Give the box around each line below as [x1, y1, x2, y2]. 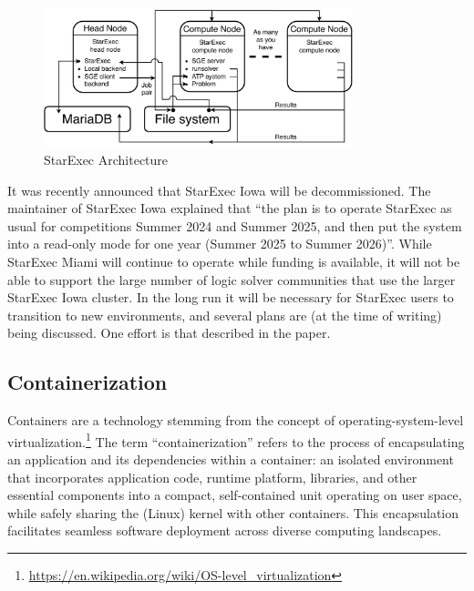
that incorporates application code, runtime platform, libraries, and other [7, 467, 417, 486]
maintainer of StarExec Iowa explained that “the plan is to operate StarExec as [7, 199, 452, 218]
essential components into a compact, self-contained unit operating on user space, [7, 485, 462, 504]
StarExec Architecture [44, 149, 169, 168]
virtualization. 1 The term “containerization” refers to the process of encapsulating [7, 429, 465, 451]
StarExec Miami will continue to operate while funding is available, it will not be [7, 251, 460, 270]
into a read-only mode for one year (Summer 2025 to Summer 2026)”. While [7, 234, 432, 253]
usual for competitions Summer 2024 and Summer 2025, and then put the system [7, 216, 462, 235]
